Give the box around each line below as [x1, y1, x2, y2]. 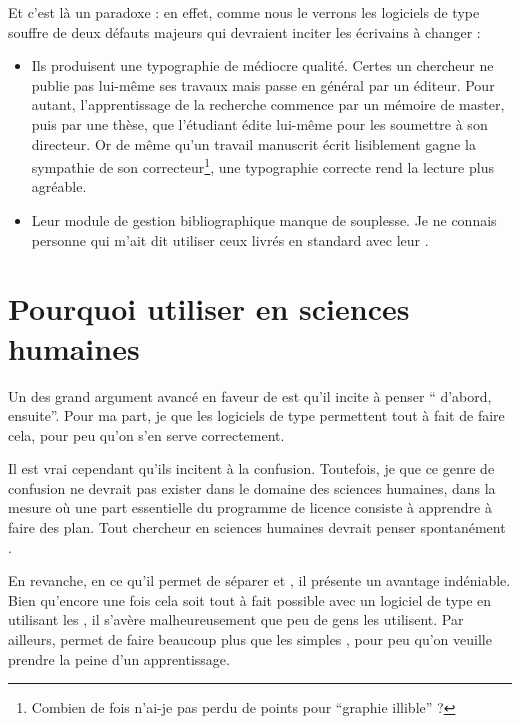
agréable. [31, 176, 87, 197]
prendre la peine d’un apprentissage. [8, 648, 230, 669]
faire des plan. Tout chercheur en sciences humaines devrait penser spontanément [8, 517, 506, 538]
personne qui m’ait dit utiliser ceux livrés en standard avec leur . [31, 229, 429, 250]
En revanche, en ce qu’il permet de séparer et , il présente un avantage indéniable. [8, 570, 511, 591]
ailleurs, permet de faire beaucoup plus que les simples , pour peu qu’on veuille [8, 629, 492, 650]
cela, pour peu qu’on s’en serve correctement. [8, 424, 285, 445]
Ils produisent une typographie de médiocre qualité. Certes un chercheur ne [31, 55, 494, 76]
